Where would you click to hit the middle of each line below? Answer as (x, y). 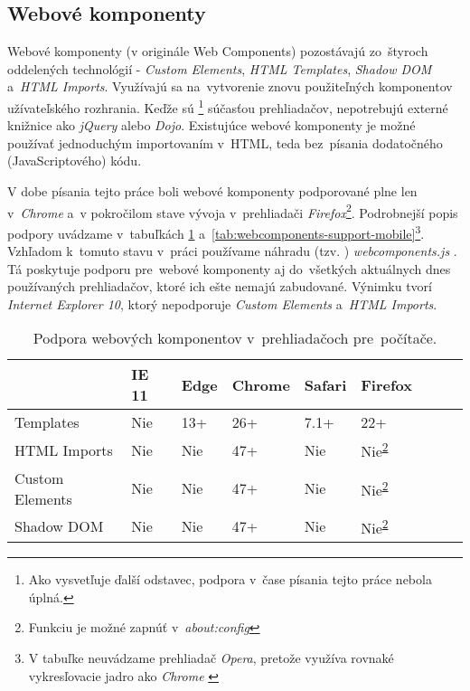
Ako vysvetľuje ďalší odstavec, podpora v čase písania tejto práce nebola (230, 579)
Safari (325, 384)
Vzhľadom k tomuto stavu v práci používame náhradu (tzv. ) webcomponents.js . (232, 251)
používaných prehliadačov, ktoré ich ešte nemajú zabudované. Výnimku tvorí (220, 286)
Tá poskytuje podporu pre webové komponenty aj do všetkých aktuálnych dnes (229, 268)
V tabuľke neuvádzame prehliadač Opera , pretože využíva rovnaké (211, 657)
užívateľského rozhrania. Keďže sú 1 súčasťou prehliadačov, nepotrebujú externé (228, 106)
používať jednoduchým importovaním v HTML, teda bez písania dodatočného (225, 142)
